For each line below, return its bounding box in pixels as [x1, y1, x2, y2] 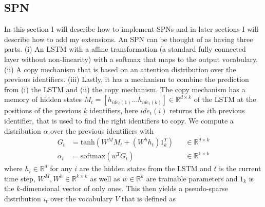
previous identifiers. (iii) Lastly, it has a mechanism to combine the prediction [4, 74, 249, 85]
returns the [169, 105, 204, 116]
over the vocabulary [50, 193, 113, 203]
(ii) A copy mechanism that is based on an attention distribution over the [4, 64, 236, 74]
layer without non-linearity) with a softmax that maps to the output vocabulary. [4, 53, 258, 64]
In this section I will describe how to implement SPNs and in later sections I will [4, 24, 258, 34]
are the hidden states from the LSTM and [79, 163, 212, 174]
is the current [219, 163, 261, 174]
